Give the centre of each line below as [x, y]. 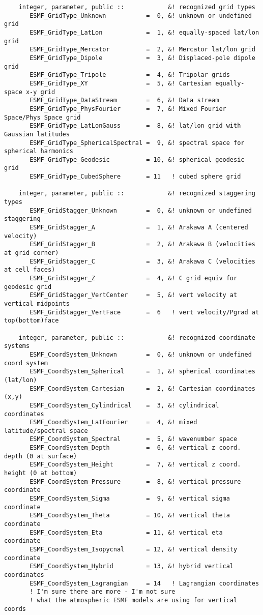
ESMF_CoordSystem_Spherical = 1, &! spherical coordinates [142, 372]
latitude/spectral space [46, 431]
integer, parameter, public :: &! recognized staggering [137, 194]
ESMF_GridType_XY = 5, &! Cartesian [121, 83]
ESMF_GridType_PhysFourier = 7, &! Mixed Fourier [128, 109]
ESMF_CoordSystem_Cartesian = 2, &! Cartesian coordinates [142, 388]
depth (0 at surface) [41, 456]
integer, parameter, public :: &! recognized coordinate [137, 338]
